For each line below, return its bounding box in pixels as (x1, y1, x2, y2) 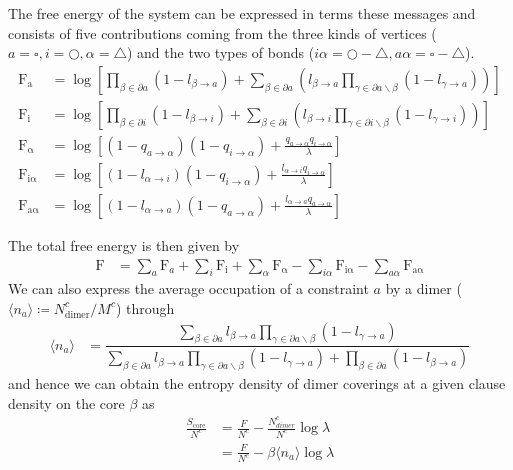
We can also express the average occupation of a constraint (8, 278, 369, 299)
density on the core (8, 392, 125, 413)
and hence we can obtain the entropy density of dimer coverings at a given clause (8, 373, 506, 394)
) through (115, 297, 175, 318)
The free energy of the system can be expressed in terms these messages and (8, 3, 476, 23)
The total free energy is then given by (8, 234, 240, 255)
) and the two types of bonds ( (126, 42, 315, 63)
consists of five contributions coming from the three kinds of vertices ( (8, 22, 437, 43)
